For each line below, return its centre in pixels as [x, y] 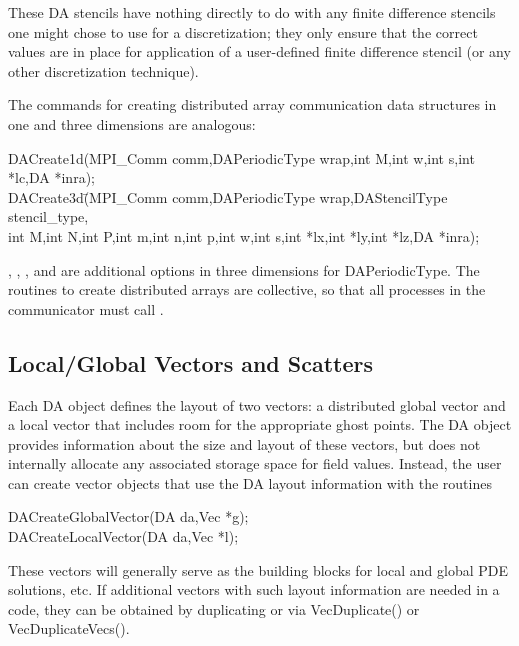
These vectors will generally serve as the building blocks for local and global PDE [258, 569]
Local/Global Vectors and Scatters [191, 362]
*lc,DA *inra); [51, 177]
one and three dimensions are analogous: [132, 123]
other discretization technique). [103, 70]
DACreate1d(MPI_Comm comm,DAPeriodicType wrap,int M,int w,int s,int [241, 157]
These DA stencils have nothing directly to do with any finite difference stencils [252, 12]
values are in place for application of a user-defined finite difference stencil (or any [259, 51]
